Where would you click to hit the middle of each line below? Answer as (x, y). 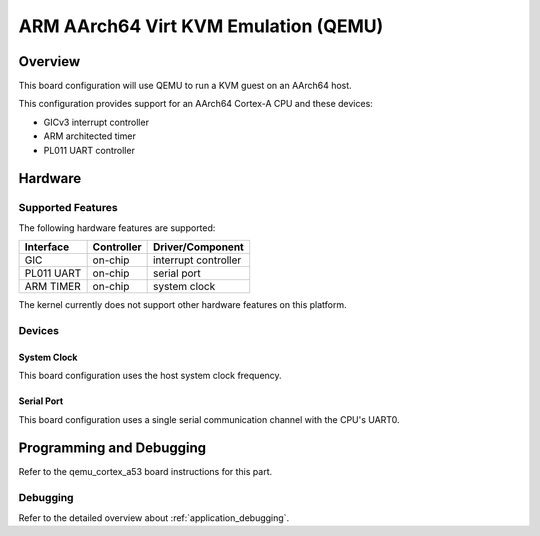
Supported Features (68, 208)
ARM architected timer (90, 136)
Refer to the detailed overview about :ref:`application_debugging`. (154, 517)
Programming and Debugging (112, 448)
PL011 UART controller (89, 150)
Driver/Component (198, 247)
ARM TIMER (53, 287)
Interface (47, 247)
